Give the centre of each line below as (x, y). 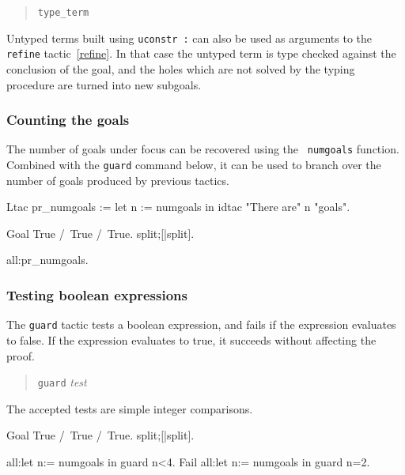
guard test (62, 382)
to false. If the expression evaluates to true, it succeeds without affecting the (191, 339)
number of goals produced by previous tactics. (118, 180)
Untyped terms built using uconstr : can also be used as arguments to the (189, 38)
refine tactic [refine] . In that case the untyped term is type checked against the (201, 53)
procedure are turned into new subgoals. (104, 84)
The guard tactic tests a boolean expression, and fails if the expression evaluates (201, 324)
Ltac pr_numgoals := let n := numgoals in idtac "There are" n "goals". (178, 207)
